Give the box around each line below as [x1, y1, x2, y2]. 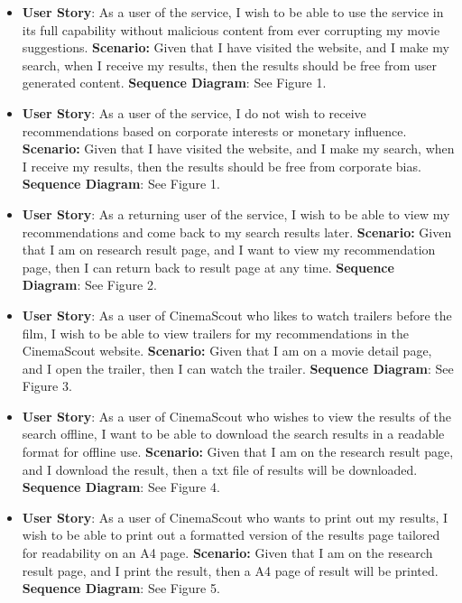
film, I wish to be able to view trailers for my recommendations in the [22, 323, 409, 342]
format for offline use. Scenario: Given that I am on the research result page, [22, 442, 454, 461]
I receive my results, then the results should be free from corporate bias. [22, 156, 421, 175]
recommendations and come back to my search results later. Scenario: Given [22, 222, 452, 241]
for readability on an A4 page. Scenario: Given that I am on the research [22, 543, 433, 562]
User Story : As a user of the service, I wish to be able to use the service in [22, 3, 444, 21]
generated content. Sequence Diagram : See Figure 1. [22, 73, 327, 92]
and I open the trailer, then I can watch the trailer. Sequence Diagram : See [22, 358, 454, 377]
